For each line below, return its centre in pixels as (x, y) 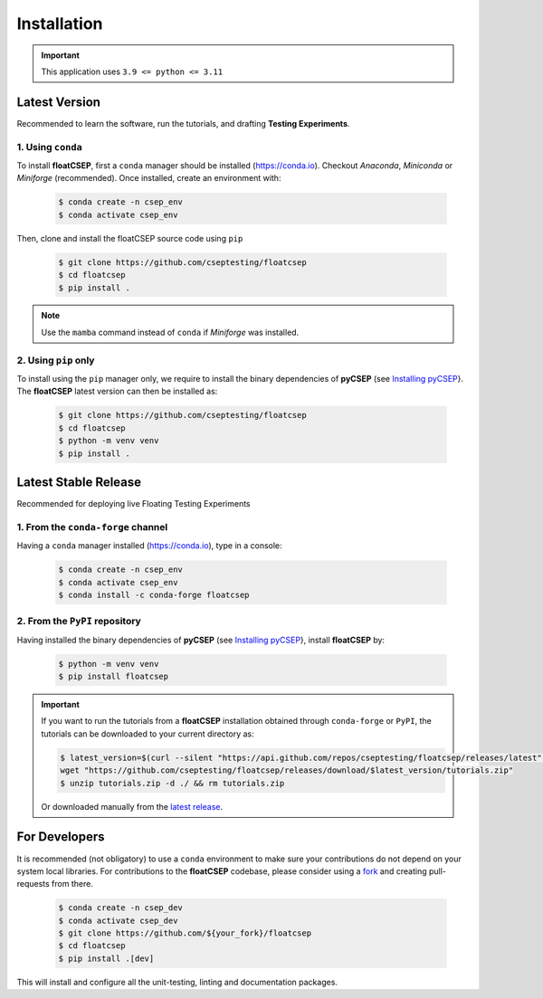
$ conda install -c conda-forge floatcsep (154, 594)
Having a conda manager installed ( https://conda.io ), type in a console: (149, 546)
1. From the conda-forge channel (92, 527)
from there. (72, 884)
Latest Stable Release (79, 482)
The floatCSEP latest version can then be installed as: (117, 391)
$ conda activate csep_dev (118, 920)
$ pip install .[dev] (106, 958)
